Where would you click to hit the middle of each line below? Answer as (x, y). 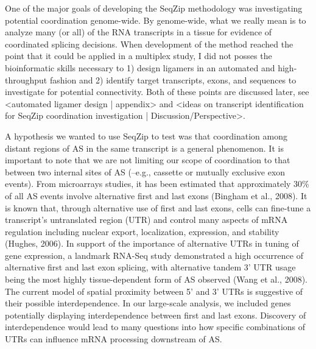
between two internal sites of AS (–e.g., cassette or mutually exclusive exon (145, 171)
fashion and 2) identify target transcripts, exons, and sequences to (173, 79)
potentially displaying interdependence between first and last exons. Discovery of (156, 315)
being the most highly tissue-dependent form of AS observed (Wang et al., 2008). (156, 279)
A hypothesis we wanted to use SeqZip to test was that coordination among (146, 136)
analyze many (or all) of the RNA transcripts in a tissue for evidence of (139, 32)
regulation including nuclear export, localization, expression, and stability (142, 231)
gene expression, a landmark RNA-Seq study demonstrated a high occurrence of (154, 255)
